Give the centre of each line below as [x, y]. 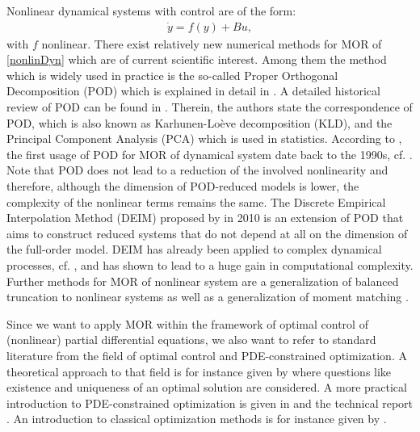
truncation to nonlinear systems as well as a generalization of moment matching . [208, 297]
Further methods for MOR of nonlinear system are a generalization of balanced [203, 281]
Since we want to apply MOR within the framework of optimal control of [187, 323]
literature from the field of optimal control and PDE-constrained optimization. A [207, 355]
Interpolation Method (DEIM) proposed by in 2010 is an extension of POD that [205, 218]
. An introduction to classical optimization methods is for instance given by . [197, 419]
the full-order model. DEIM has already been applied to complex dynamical [194, 249]
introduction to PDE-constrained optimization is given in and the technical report [210, 403]
